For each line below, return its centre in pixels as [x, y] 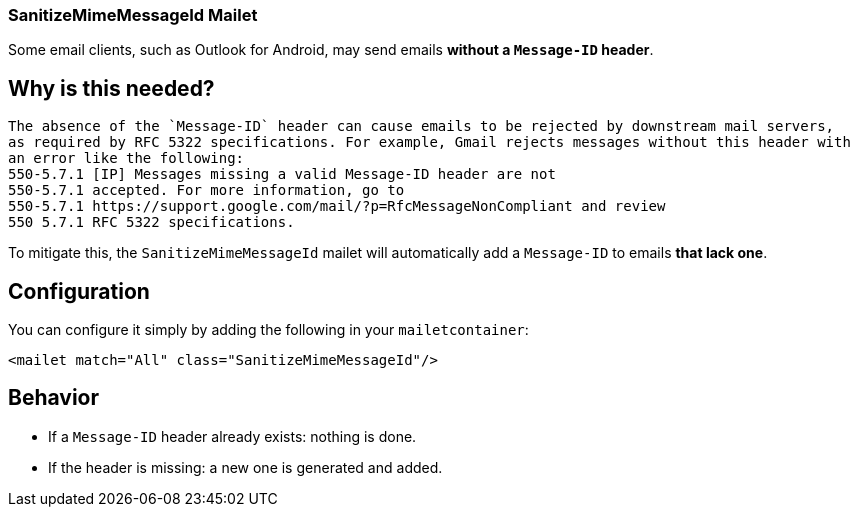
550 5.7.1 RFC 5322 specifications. [151, 222]
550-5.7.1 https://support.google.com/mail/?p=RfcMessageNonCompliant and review [337, 206]
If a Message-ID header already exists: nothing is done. [232, 436]
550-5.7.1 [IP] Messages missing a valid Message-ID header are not [282, 174]
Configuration [79, 291]
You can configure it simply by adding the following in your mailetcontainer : [268, 330]
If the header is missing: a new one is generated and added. [245, 467]
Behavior [54, 398]
